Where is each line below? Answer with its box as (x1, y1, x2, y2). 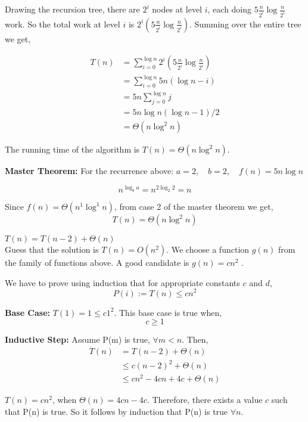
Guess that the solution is (5, 243, 99, 256)
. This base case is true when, (114, 306, 222, 318)
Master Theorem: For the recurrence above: (5, 165, 174, 177)
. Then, (182, 333, 209, 346)
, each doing (207, 3, 252, 15)
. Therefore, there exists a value (147, 393, 263, 406)
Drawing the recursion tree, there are (5, 3, 140, 15)
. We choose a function (166, 243, 250, 256)
